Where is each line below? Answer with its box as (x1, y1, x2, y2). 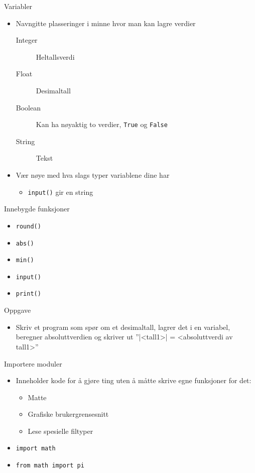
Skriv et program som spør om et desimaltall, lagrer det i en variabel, (16, 321, 230, 332)
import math (16, 445, 56, 452)
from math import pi (16, 462, 84, 469)
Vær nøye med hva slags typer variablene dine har (16, 170, 170, 180)
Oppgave (4, 305, 31, 315)
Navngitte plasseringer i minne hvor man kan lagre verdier (16, 18, 196, 28)
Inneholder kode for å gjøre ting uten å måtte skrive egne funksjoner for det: (16, 375, 251, 386)
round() (16, 222, 41, 230)
